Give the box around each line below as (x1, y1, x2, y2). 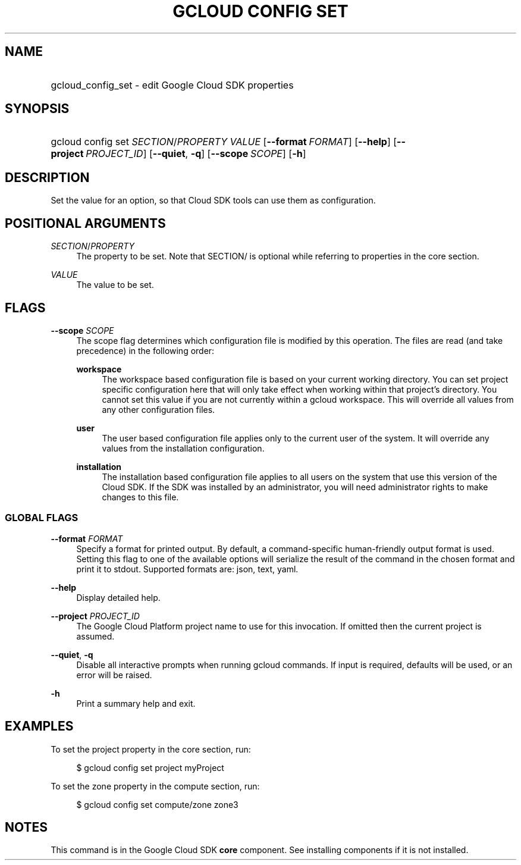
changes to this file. (102, 491, 179, 502)
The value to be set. (76, 280, 154, 290)
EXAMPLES (5, 719, 74, 734)
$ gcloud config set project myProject (76, 762, 224, 773)
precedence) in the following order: (76, 345, 215, 356)
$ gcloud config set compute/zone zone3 (76, 799, 238, 810)
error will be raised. (76, 669, 152, 680)
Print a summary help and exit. (76, 698, 196, 709)
